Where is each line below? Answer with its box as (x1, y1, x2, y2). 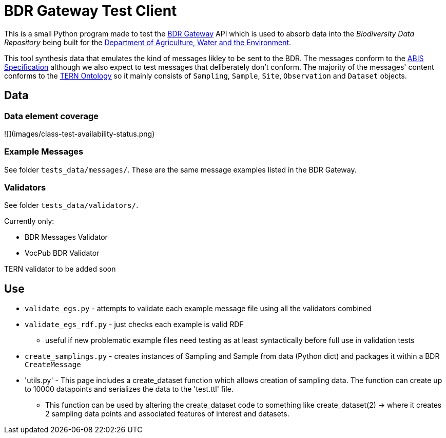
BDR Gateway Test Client (4, 2, 177, 20)
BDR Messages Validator (25, 233, 108, 242)
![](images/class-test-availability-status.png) (4, 129, 155, 138)
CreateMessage (25, 360, 81, 369)
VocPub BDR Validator (25, 249, 100, 258)
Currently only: (4, 217, 54, 226)
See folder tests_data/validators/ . (4, 201, 139, 210)
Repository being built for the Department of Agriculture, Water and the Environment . (4, 37, 292, 47)
